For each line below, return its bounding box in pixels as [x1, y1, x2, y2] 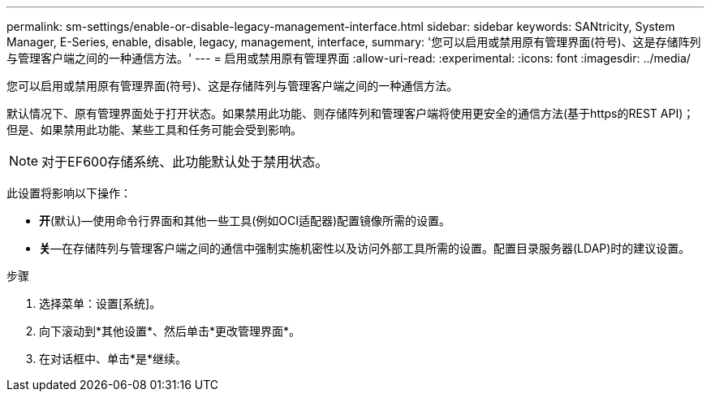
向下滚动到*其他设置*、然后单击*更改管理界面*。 [39, 324, 301, 338]
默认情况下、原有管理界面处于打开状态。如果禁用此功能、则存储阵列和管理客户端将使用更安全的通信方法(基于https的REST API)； [6, 106, 695, 120]
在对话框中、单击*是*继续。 [39, 352, 187, 366]
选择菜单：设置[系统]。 [39, 296, 162, 310]
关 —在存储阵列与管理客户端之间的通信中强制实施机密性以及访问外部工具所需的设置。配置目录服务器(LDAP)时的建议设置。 [39, 241, 691, 255]
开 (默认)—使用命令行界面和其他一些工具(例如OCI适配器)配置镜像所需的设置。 [39, 214, 451, 227]
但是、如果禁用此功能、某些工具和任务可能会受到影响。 [6, 123, 302, 136]
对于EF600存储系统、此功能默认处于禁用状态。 [41, 154, 329, 170]
